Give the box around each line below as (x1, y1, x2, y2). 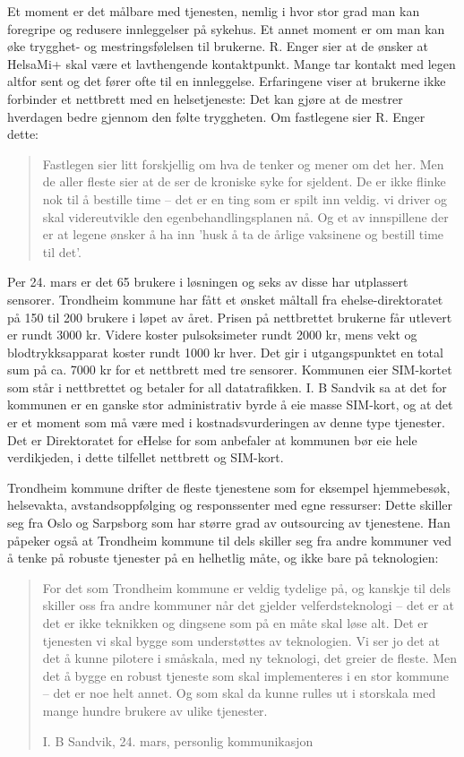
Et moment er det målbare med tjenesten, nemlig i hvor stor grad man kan (7, 2, 420, 20)
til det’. (42, 242, 82, 261)
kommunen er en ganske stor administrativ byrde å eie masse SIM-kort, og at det (7, 395, 453, 414)
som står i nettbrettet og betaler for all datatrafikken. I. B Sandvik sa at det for (7, 377, 447, 396)
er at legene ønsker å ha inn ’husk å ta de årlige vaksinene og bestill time (42, 225, 444, 244)
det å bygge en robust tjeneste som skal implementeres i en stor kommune (42, 666, 449, 684)
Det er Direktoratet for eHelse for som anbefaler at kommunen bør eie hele (7, 430, 417, 449)
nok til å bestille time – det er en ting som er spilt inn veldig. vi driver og (42, 189, 447, 208)
